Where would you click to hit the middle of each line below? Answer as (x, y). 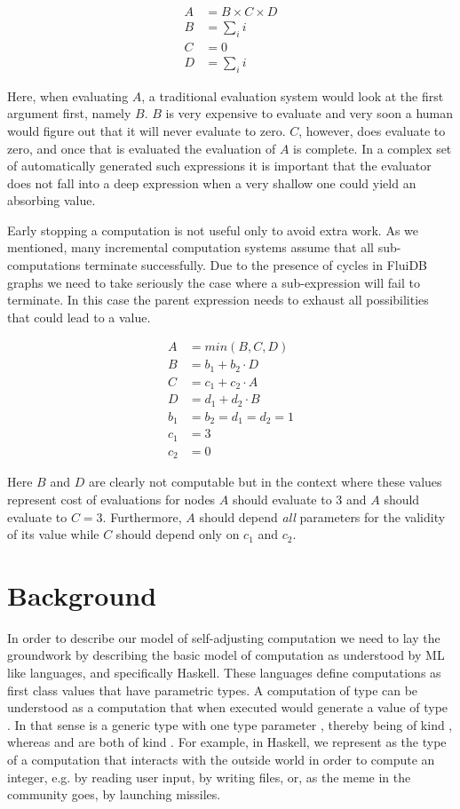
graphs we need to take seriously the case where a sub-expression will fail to (214, 282)
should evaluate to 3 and (299, 499)
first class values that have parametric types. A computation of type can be (213, 690)
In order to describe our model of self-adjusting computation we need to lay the (224, 637)
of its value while (53, 534)
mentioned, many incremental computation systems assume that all (190, 247)
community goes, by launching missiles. (114, 794)
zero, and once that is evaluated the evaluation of (142, 148)
